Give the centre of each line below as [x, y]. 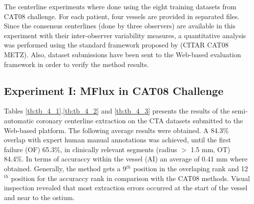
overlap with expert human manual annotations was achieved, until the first [117, 140]
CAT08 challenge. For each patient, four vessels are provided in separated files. [122, 16]
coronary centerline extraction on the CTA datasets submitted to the [140, 120]
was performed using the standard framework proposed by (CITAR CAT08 [116, 45]
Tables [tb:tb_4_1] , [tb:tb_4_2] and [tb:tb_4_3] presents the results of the [117, 111]
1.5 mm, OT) [211, 149]
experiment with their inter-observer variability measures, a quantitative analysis [125, 35]
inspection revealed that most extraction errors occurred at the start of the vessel [126, 188]
